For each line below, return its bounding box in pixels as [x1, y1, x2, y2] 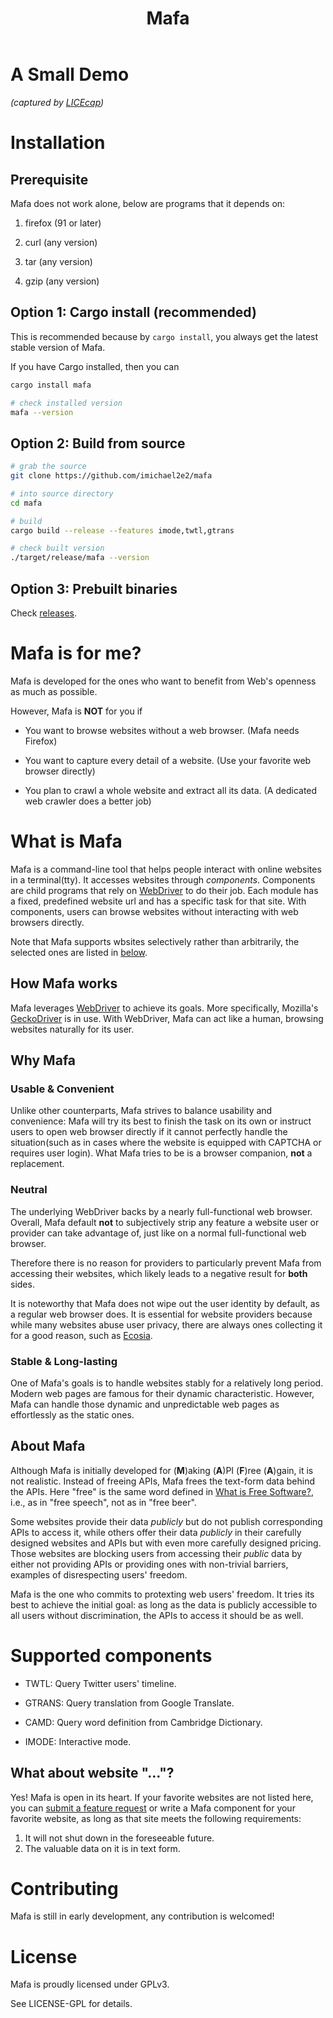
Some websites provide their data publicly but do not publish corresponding [10, 1515, 323, 1527]
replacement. [10, 1158, 65, 1170]
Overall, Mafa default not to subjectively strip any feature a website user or [10, 1216, 320, 1228]
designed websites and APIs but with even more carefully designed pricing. [10, 1537, 322, 1549]
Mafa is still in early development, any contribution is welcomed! [10, 1910, 275, 1922]
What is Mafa [10, 830, 123, 853]
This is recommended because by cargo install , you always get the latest [10, 330, 319, 342]
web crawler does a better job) [24, 795, 152, 807]
